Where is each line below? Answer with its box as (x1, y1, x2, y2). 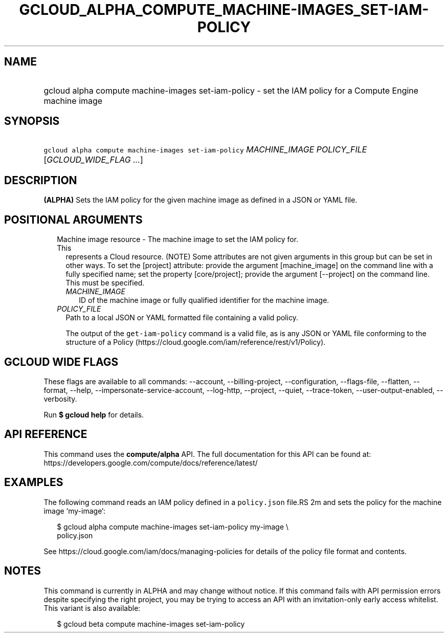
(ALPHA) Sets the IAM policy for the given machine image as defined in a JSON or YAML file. (43, 195, 357, 205)
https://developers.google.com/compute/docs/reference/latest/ (43, 458, 258, 467)
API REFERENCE (4, 428, 87, 441)
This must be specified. (65, 278, 145, 288)
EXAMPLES (4, 476, 63, 489)
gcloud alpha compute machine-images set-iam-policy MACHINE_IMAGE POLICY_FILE (43, 144, 367, 155)
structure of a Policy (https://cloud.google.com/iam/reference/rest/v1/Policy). (65, 338, 326, 347)
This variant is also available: (43, 603, 141, 612)
